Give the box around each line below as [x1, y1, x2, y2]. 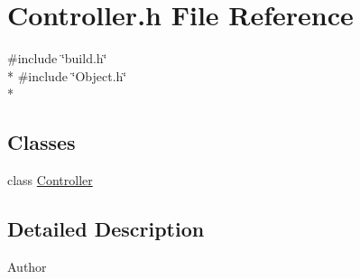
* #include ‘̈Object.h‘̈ [7, 66, 127, 85]
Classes [7, 128, 76, 156]
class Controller [7, 171, 93, 190]
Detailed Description [7, 215, 205, 243]
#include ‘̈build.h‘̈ [7, 49, 107, 68]
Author [7, 256, 47, 275]
